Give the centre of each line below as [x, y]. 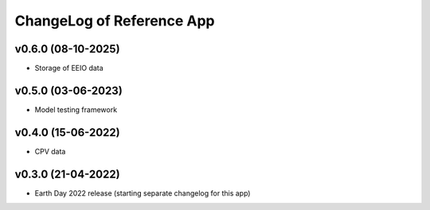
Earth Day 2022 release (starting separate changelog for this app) [143, 193]
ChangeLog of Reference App [115, 21]
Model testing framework [76, 109]
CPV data [50, 151]
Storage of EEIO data [69, 68]
